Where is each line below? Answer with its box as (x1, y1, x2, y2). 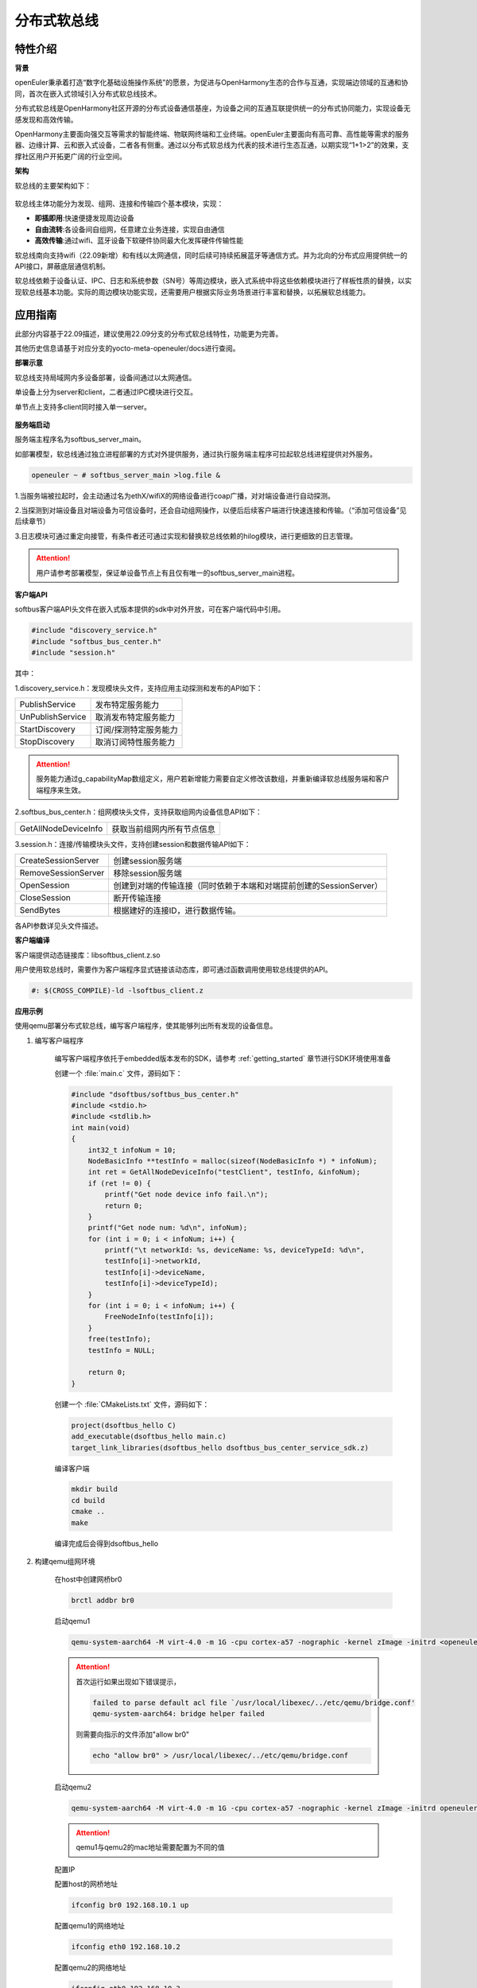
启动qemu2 (54, 1782, 91, 1792)
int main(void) (71, 1123, 130, 1132)
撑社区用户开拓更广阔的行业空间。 (14, 151, 126, 161)
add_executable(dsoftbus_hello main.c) (71, 1432, 227, 1441)
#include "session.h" (31, 648, 116, 658)
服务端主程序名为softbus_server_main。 (14, 434, 146, 445)
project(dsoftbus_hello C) (71, 1420, 176, 1430)
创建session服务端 (113, 855, 182, 866)
